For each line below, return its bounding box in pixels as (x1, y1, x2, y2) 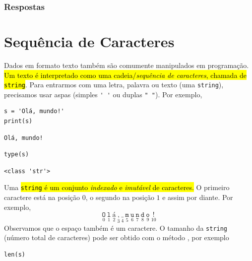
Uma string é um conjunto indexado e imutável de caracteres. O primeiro (4, 182, 230, 193)
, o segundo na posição (85, 192, 154, 202)
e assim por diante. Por (162, 192, 233, 202)
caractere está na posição (4, 192, 80, 202)
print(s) (4, 118, 33, 125)
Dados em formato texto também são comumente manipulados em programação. (4, 60, 249, 70)
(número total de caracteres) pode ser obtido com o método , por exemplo (4, 232, 229, 243)
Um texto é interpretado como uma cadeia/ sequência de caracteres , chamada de (4, 69, 247, 80)
